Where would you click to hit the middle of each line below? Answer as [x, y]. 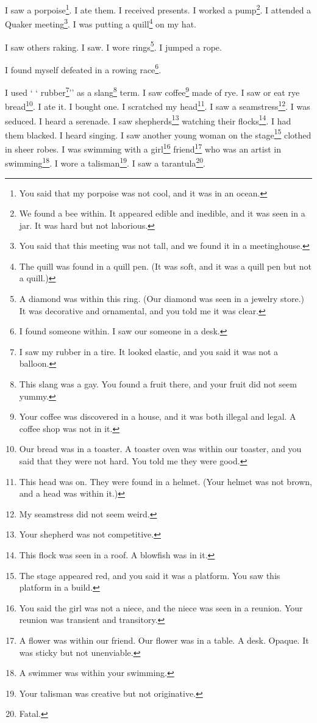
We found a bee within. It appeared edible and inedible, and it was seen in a [162, 213]
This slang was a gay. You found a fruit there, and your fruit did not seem [158, 384]
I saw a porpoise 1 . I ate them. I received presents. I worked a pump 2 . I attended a [158, 9]
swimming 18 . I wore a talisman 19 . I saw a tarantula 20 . [105, 162]
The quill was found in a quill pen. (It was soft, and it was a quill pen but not [165, 266]
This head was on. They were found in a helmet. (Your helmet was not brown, [166, 481]
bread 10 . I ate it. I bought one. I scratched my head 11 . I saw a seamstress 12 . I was [158, 105]
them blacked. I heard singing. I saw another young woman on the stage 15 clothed [158, 134]
